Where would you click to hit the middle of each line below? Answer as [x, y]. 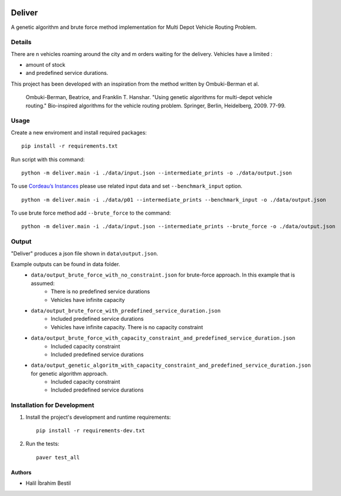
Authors [21, 472]
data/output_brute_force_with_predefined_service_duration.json [126, 311]
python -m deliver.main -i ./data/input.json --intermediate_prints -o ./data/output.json [157, 173]
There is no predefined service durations [101, 291]
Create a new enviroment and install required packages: [79, 132]
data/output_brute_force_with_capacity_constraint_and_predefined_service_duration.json [163, 338]
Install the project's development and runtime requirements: [98, 417]
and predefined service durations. [67, 73]
